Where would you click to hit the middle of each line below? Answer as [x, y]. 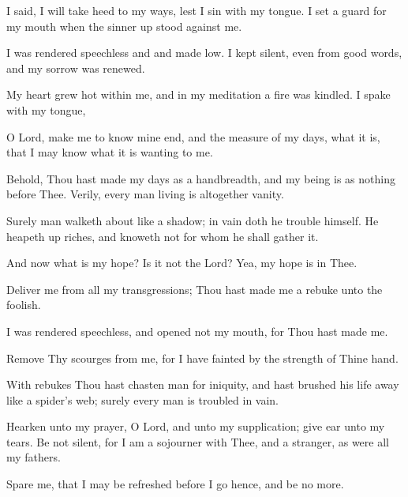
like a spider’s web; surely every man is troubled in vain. [143, 399]
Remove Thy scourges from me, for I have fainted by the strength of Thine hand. [202, 358]
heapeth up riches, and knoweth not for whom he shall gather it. [163, 236]
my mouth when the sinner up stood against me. [124, 26]
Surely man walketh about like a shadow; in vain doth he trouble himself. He [193, 220]
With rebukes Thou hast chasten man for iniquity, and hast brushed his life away [203, 384]
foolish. [24, 305]
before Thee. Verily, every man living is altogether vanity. [145, 194]
